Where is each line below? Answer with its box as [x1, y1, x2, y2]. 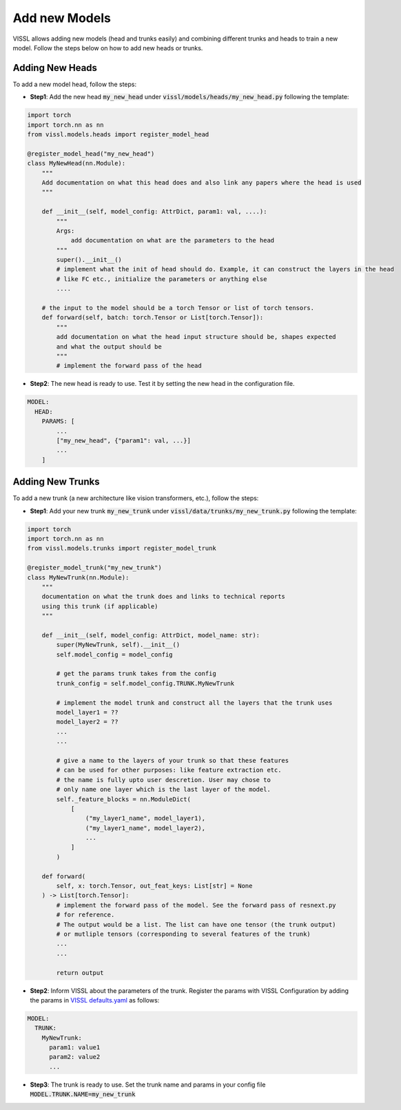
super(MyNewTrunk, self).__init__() [56, 641, 181, 649]
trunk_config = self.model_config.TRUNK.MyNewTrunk [56, 679, 235, 687]
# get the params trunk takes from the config [56, 670, 216, 678]
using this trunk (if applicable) [41, 602, 158, 610]
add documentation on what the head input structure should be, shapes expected [56, 333, 337, 341]
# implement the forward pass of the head [56, 362, 203, 370]
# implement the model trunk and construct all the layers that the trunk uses [56, 699, 333, 706]
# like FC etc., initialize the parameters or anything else [56, 275, 267, 282]
